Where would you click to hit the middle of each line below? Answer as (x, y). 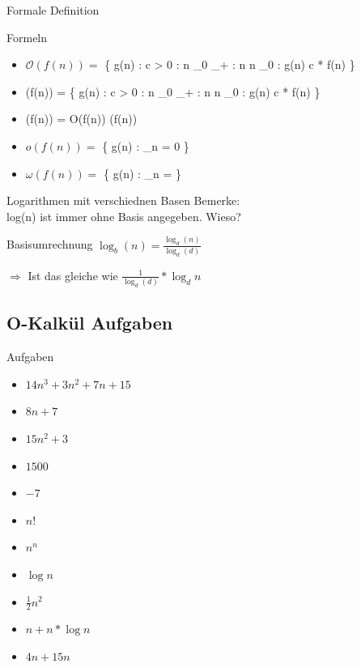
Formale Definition (53, 10)
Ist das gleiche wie (73, 275)
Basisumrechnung (50, 244)
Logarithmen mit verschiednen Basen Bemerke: (123, 200)
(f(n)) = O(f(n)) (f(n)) (81, 119)
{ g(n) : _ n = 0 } (146, 145)
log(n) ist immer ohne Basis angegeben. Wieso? (124, 216)
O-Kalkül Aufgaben (90, 323)
